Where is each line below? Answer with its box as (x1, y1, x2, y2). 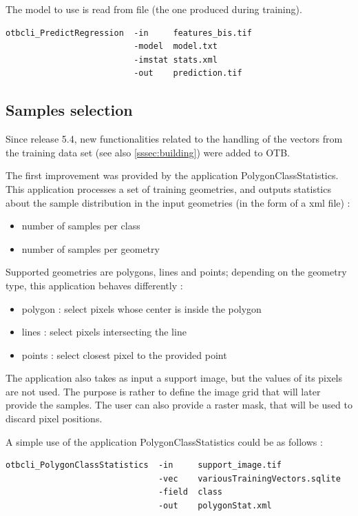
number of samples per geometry (21, 241, 160, 256)
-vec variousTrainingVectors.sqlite (158, 473, 341, 484)
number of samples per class (21, 218, 140, 233)
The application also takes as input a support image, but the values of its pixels (6, 371, 343, 385)
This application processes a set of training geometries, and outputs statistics (6, 181, 331, 196)
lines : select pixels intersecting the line (21, 324, 187, 339)
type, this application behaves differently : (6, 278, 183, 292)
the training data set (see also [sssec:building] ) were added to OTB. (6, 145, 290, 159)
